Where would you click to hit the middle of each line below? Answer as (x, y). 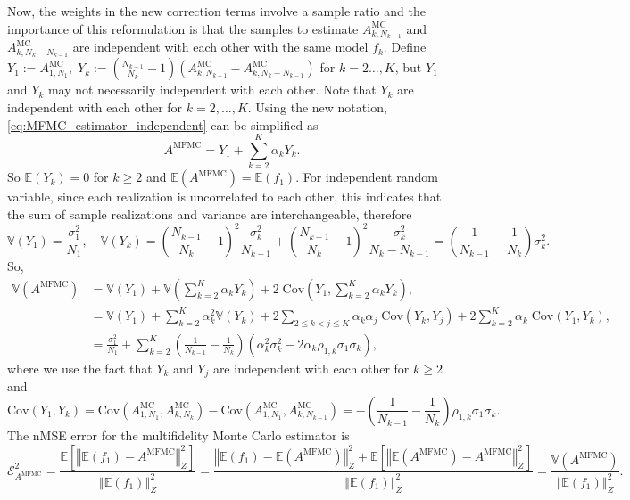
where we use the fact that (80, 368)
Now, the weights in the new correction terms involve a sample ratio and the (216, 11)
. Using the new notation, (317, 107)
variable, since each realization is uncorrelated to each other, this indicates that (224, 197)
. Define (405, 47)
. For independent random (367, 177)
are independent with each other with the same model (220, 47)
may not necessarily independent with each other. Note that (212, 90)
